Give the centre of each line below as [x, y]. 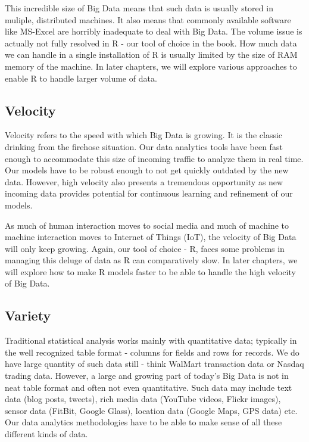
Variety [28, 315]
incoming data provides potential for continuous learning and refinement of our [149, 193]
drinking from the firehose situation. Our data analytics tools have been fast [144, 146]
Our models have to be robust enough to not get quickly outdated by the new [147, 170]
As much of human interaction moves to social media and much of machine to [147, 225]
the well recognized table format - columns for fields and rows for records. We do [152, 352]
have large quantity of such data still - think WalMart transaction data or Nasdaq [154, 364]
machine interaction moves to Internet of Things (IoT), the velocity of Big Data [151, 237]
